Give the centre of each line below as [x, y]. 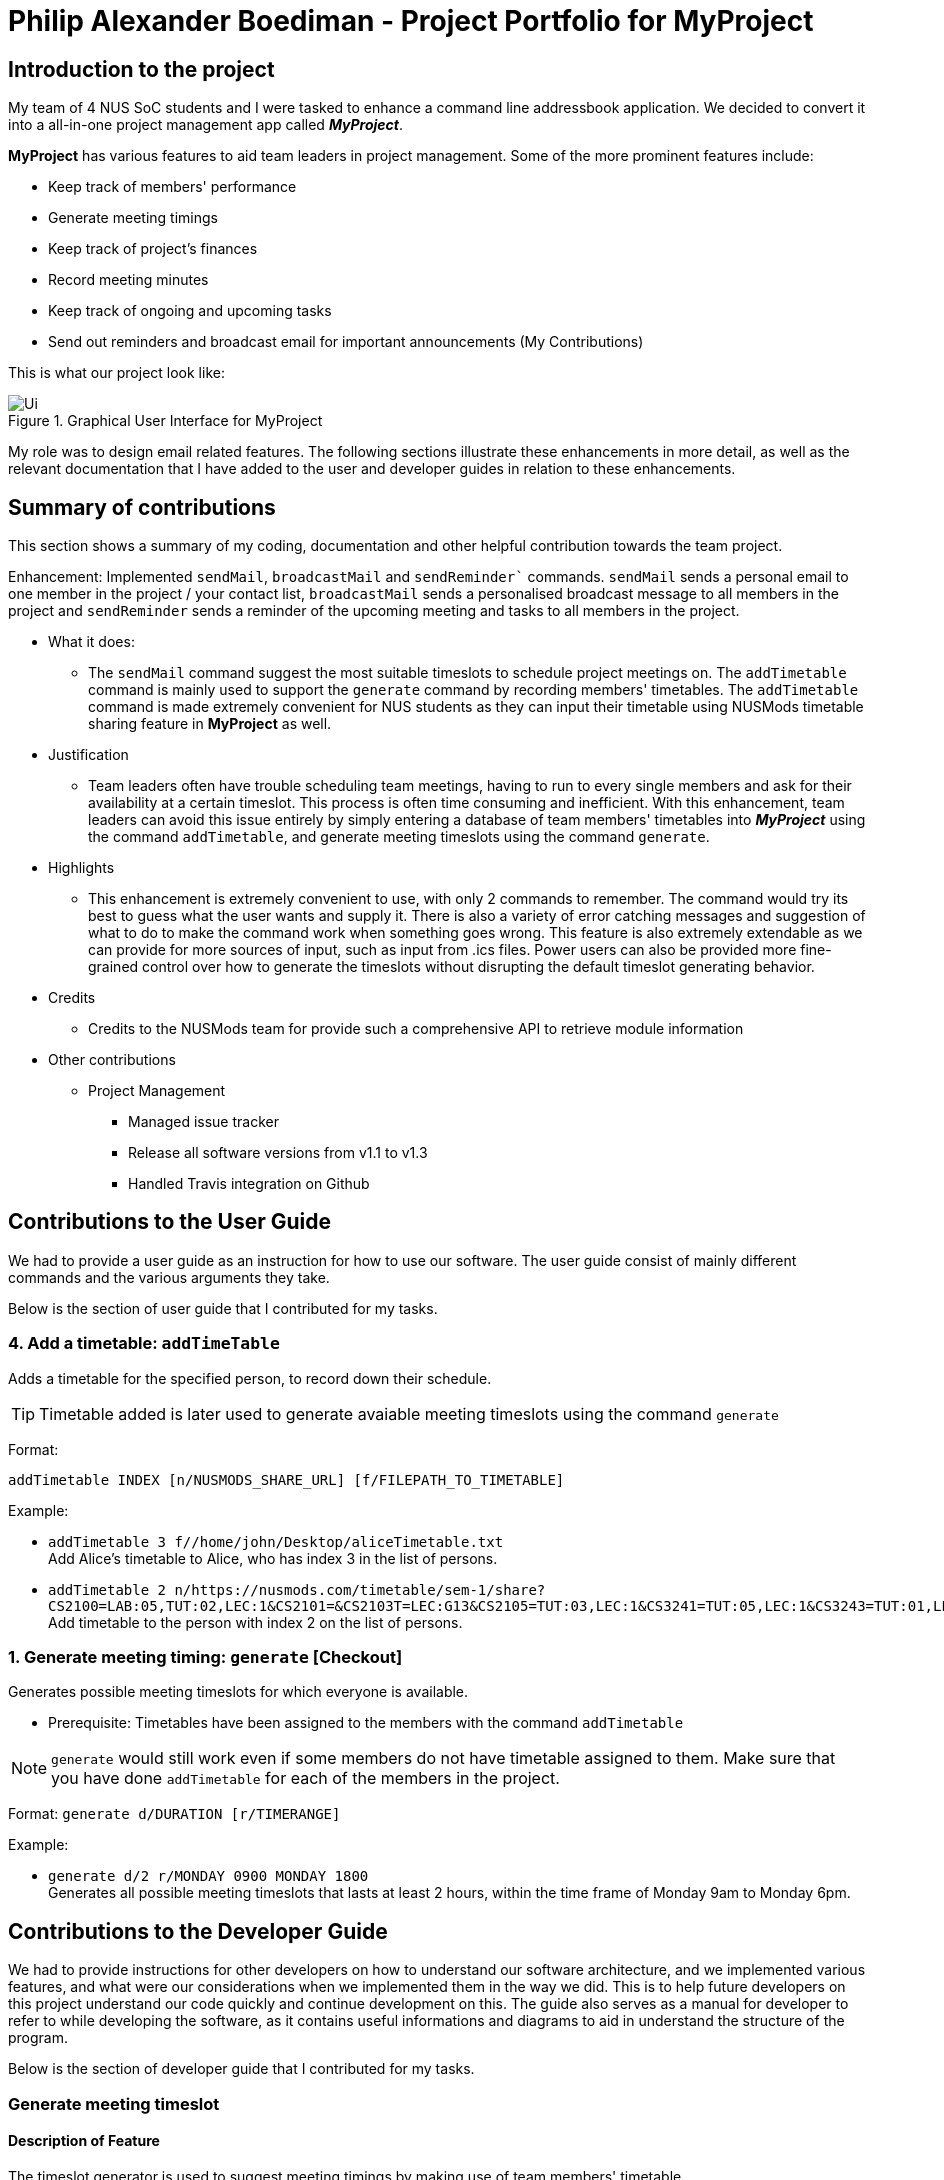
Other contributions [112, 1060]
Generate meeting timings [133, 218]
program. [38, 2038]
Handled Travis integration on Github [249, 1184]
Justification [88, 755]
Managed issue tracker [203, 1122]
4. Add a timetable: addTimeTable [144, 1343]
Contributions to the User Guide [169, 1222]
